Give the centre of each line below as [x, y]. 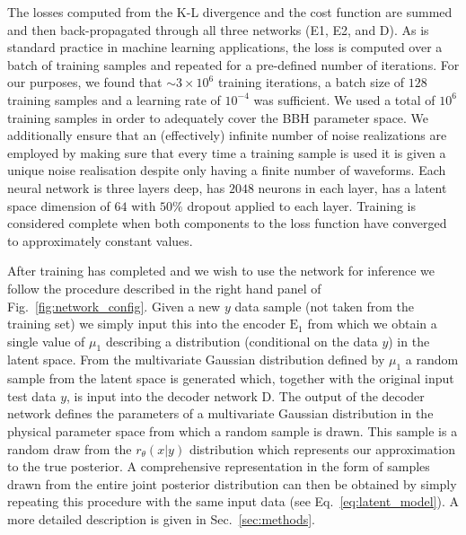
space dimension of [59, 205]
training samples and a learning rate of [114, 99]
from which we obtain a [372, 324]
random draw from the [70, 448]
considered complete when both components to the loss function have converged [227, 223]
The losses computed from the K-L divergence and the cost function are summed [230, 12]
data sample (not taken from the [325, 306]
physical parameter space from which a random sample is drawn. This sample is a [233, 431]
